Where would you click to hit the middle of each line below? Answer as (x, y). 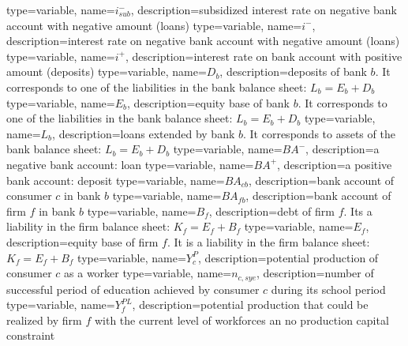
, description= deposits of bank (293, 71)
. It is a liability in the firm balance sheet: (268, 241)
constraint (31, 335)
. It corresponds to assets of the (319, 133)
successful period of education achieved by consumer (133, 289)
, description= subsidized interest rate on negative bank (264, 9)
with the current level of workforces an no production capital (241, 320)
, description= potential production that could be (250, 305)
